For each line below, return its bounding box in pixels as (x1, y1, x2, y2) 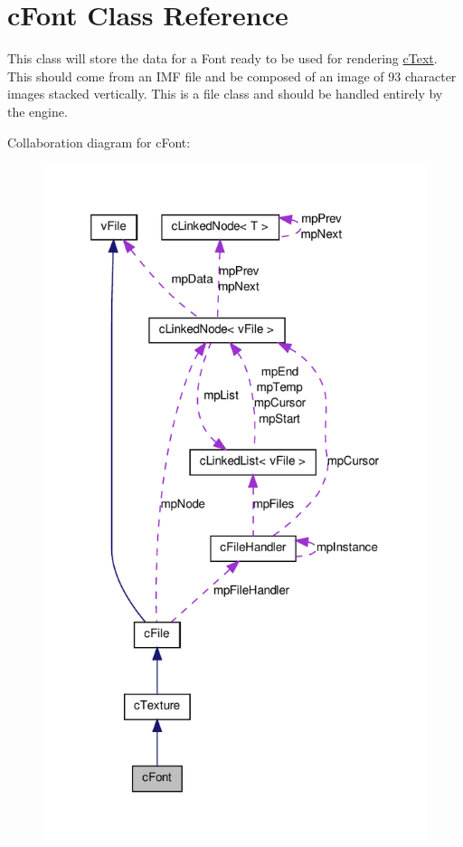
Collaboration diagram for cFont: (7, 132, 191, 151)
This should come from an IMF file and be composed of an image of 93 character (7, 66, 457, 85)
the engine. (7, 101, 68, 120)
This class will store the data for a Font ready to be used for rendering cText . (7, 49, 438, 68)
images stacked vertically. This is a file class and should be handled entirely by (7, 84, 443, 103)
